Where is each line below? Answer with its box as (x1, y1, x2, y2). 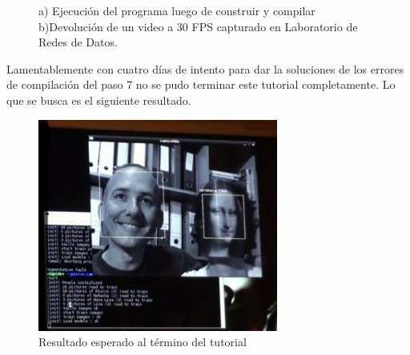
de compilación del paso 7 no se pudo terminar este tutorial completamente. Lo (6, 76, 396, 93)
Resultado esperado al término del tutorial (38, 333, 247, 350)
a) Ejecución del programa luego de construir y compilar (38, 2, 316, 18)
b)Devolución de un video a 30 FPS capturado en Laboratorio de (38, 18, 358, 34)
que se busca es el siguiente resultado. (6, 91, 191, 108)
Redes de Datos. (38, 34, 118, 50)
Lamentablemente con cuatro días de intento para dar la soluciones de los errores (6, 60, 404, 77)
